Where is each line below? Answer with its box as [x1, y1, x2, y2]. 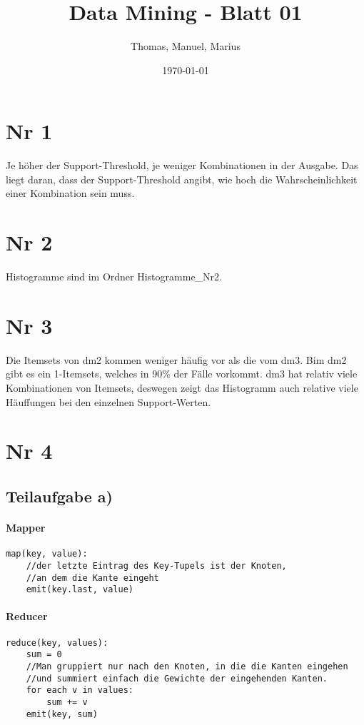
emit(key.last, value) [26, 584, 133, 595]
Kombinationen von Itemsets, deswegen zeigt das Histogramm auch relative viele [6, 380, 358, 395]
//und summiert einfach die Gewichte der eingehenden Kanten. [26, 673, 328, 684]
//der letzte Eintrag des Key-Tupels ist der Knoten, [26, 560, 287, 571]
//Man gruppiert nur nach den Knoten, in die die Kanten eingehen [26, 661, 348, 671]
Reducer [6, 609, 48, 624]
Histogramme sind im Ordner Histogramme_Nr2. [6, 269, 222, 284]
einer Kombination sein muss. [6, 186, 135, 201]
